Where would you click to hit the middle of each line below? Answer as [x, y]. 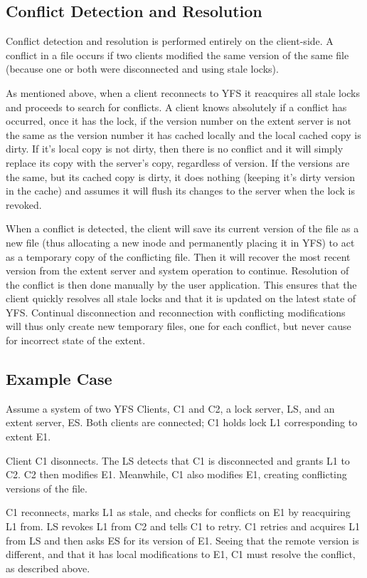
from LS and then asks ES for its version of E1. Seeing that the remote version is [182, 540]
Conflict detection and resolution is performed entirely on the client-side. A [170, 41]
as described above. [48, 568]
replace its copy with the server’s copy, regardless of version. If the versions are [178, 162]
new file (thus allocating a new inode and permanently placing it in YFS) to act [180, 242]
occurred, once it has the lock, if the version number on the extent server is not [179, 121]
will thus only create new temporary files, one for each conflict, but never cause [179, 326]
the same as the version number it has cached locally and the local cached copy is [183, 134]
